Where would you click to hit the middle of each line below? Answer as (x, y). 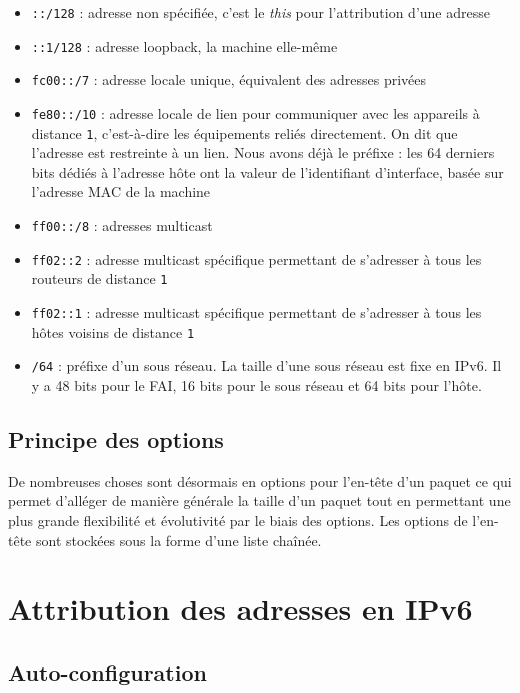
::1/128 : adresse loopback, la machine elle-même (184, 45)
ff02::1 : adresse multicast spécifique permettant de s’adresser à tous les (256, 312)
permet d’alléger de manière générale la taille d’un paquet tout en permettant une (259, 500)
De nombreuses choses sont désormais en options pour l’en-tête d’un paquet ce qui (260, 480)
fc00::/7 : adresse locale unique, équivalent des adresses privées (229, 79)
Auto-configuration (107, 671)
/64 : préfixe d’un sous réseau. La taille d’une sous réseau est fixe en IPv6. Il (266, 365)
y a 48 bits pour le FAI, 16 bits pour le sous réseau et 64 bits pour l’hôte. (256, 385)
